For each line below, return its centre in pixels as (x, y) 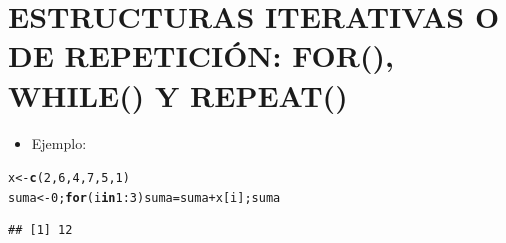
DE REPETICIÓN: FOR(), (201, 55)
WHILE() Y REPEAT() (178, 94)
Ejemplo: (59, 142)
